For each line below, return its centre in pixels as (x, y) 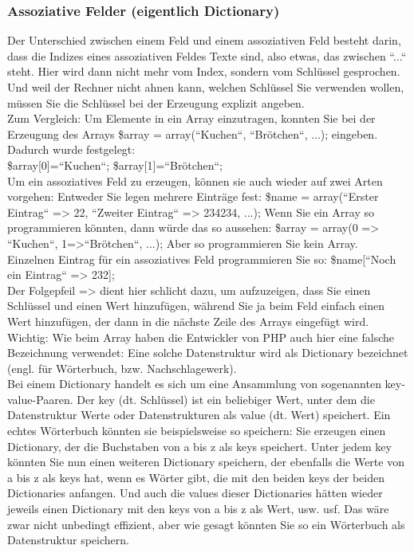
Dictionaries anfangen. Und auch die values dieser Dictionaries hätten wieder (195, 493)
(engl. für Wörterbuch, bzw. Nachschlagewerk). (122, 368)
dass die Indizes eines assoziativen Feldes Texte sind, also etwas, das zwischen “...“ (207, 55)
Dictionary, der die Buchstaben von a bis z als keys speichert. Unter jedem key (199, 446)
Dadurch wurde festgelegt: (71, 149)
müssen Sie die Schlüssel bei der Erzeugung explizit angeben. (156, 102)
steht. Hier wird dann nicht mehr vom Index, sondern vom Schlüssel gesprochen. (204, 71)
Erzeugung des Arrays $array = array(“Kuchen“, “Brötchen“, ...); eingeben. (193, 133)
